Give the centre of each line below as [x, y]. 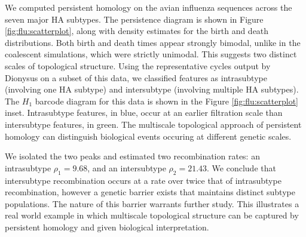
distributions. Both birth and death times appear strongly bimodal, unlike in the [153, 42]
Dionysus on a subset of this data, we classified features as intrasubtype [136, 77]
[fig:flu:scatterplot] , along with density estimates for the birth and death [137, 31]
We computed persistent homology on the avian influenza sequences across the [149, 7]
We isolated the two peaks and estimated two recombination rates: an [132, 156]
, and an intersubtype [127, 167]
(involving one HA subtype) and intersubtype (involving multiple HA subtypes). [152, 89]
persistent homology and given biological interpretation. [107, 227]
